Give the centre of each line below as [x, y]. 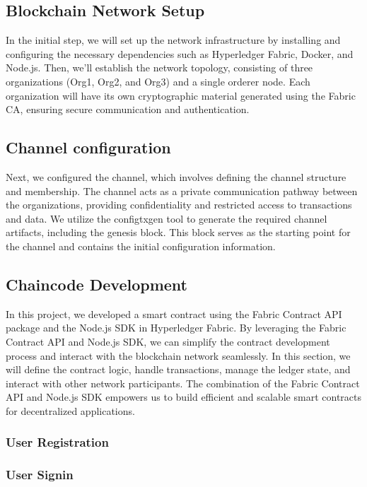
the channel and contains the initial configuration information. [141, 246]
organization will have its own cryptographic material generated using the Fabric [181, 95]
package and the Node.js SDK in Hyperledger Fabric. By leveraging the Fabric [176, 328]
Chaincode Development [97, 284]
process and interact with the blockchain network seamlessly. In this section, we [178, 355]
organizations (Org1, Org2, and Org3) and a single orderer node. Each [158, 81]
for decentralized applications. [70, 410]
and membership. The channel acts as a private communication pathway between [182, 190]
